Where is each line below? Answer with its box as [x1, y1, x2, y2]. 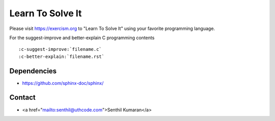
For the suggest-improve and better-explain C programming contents [9, 35, 155, 41]
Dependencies [9, 67, 57, 75]
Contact [9, 93, 36, 102]
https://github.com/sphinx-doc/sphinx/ [22, 80, 104, 86]
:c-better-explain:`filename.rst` [18, 53, 104, 59]
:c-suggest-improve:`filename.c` [18, 46, 102, 52]
